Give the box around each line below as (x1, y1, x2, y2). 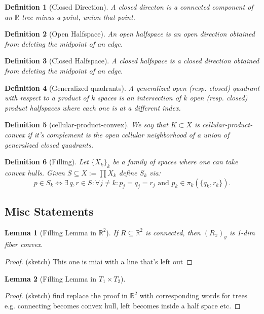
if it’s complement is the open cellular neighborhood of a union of (27, 129, 230, 139)
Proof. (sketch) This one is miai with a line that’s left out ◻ (5, 256, 193, 266)
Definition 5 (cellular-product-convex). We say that (5, 119, 168, 130)
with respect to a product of (5, 92, 89, 103)
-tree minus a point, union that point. (19, 11, 135, 22)
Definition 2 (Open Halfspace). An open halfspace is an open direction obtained (5, 28, 255, 39)
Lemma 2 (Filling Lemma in (5, 273, 97, 284)
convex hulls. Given (5, 167, 65, 178)
